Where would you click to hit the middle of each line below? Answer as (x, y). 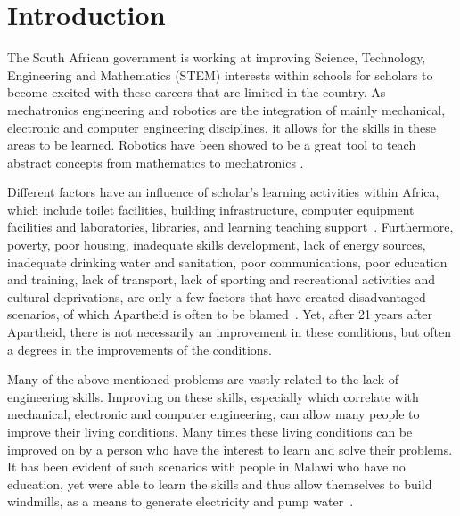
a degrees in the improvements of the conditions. (140, 349)
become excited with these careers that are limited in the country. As (197, 92)
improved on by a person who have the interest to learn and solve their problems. (230, 449)
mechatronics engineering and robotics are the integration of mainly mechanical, (226, 109)
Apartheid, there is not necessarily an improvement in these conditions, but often (229, 332)
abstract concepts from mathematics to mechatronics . (156, 162)
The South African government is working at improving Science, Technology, (217, 57)
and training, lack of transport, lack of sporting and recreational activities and (222, 279)
